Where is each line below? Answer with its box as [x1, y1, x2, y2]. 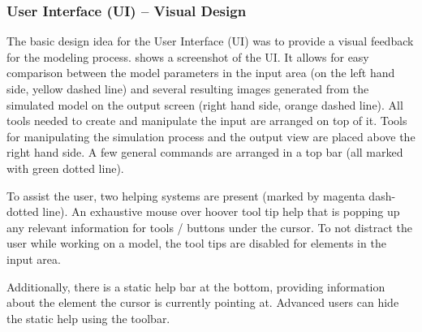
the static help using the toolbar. [6, 309, 170, 326]
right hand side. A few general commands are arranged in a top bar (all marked [6, 144, 403, 161]
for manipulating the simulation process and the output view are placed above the [6, 127, 416, 144]
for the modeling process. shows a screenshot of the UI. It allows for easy [6, 48, 369, 65]
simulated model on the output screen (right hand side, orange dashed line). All [6, 96, 403, 113]
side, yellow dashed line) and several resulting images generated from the [6, 80, 369, 97]
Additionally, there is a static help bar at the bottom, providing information [6, 278, 385, 295]
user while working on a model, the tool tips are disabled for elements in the [6, 235, 386, 252]
